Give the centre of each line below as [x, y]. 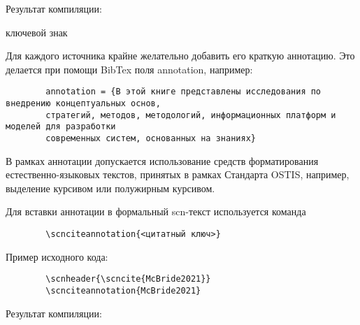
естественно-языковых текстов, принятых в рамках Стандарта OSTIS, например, [178, 174]
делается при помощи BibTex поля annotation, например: [129, 69]
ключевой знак [37, 32]
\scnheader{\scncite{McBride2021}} [128, 279]
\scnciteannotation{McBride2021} [123, 290]
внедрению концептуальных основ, [83, 104]
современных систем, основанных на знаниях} [151, 138]
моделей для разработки [61, 127]
